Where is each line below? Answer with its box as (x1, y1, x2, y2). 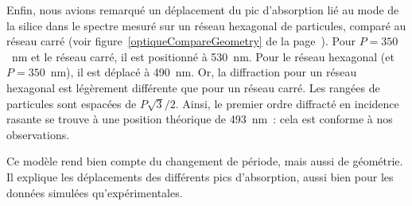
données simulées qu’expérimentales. (6, 184, 183, 200)
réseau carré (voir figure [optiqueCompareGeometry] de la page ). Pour (6, 33, 356, 49)
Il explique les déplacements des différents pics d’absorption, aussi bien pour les (6, 168, 394, 185)
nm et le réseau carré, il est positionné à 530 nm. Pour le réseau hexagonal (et (11, 48, 395, 64)
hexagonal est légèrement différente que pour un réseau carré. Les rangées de (6, 79, 380, 95)
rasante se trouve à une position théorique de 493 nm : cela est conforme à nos (6, 111, 393, 127)
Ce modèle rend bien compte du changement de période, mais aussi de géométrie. (6, 153, 403, 169)
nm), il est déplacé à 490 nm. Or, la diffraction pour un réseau (50, 64, 357, 80)
